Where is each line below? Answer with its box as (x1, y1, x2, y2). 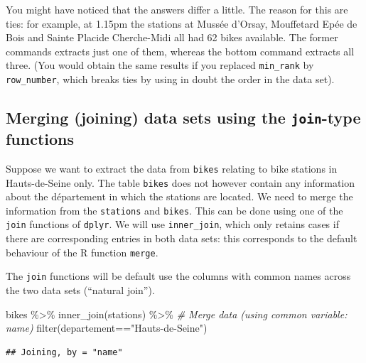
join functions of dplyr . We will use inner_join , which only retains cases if (6, 217, 339, 232)
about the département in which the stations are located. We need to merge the (6, 189, 353, 204)
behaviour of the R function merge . (6, 244, 158, 259)
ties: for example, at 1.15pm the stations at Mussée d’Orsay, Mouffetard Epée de (6, 16, 357, 31)
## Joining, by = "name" (6, 347, 123, 357)
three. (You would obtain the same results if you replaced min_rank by (6, 58, 314, 72)
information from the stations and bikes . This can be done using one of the (6, 202, 343, 217)
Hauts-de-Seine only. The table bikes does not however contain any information (6, 175, 355, 190)
